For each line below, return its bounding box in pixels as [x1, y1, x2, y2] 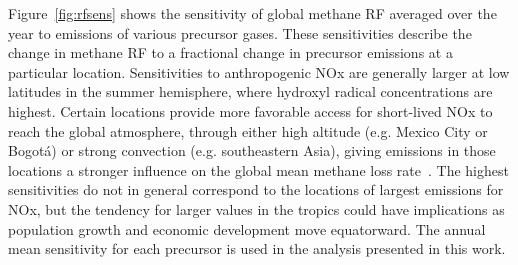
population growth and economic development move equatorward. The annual [8, 218, 486, 239]
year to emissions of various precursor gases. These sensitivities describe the [8, 22, 472, 43]
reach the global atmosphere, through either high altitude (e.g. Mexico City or [8, 120, 488, 141]
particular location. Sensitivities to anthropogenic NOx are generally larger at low [8, 61, 510, 82]
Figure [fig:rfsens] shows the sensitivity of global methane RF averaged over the [8, 3, 497, 23]
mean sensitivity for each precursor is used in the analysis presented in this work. [8, 238, 506, 259]
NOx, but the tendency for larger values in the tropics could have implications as [8, 198, 505, 219]
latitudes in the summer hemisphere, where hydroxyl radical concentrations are [8, 81, 493, 102]
